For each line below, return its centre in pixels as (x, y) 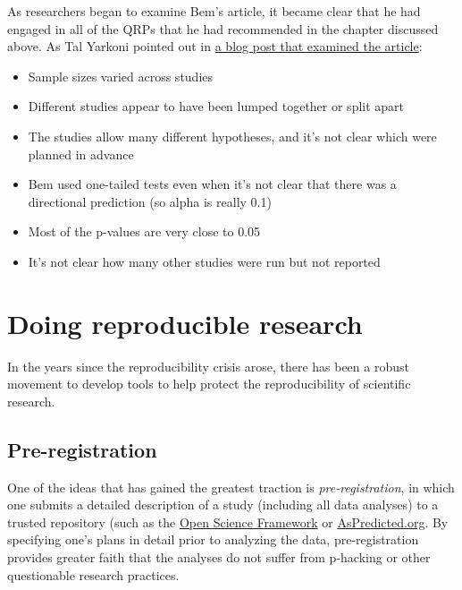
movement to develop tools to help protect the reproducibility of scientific (209, 384)
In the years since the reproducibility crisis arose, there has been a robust (208, 366)
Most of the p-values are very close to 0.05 (144, 231)
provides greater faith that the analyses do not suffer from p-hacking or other (219, 557)
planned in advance (81, 154)
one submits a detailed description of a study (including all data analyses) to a (223, 504)
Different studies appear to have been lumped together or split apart (216, 106)
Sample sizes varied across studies (121, 76)
